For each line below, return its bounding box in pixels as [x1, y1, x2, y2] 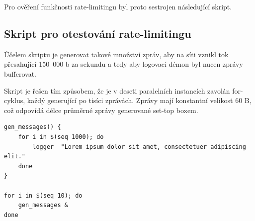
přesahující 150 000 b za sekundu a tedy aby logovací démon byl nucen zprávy [4, 59, 243, 69]
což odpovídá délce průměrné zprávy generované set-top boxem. [4, 105, 198, 115]
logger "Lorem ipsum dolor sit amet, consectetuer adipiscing [32, 143, 246, 150]
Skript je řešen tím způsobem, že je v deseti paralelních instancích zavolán [4, 85, 230, 96]
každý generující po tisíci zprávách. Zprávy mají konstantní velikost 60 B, [27, 95, 252, 106]
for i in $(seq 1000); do [18, 133, 104, 140]
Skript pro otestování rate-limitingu [4, 25, 191, 41]
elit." [4, 153, 25, 160]
